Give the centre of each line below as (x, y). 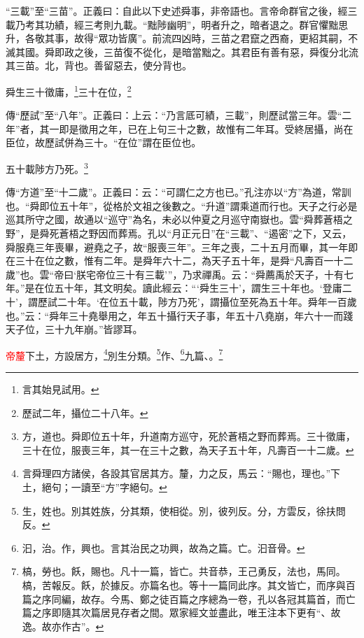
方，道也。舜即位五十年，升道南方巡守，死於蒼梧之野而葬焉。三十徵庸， (189, 436)
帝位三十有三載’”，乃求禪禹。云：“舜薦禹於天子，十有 (220, 274)
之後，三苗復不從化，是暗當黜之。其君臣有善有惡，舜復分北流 (216, 51)
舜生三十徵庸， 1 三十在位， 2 (69, 90)
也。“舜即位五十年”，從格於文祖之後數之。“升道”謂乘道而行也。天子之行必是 (182, 205)
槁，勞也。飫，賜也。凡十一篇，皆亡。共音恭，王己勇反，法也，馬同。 (184, 571)
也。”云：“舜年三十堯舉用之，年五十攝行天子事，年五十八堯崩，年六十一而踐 (180, 315)
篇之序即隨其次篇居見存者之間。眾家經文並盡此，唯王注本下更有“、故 (181, 612)
